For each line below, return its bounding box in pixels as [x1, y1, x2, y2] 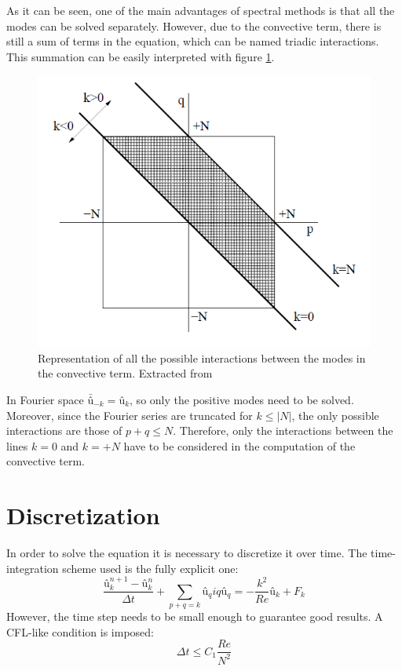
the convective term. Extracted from [38, 365, 213, 381]
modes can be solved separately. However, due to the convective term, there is [6, 17, 382, 34]
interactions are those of [6, 422, 122, 439]
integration [6, 560, 59, 576]
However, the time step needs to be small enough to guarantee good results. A [6, 608, 383, 625]
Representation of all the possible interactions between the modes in [38, 349, 366, 366]
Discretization [6, 499, 160, 531]
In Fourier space [6, 391, 84, 407]
